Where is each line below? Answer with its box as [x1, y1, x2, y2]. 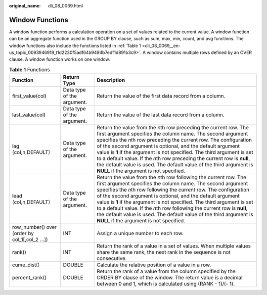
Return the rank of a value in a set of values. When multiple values [96, 243, 251, 249]
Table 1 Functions [9, 66, 50, 73]
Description [96, 77, 125, 84]
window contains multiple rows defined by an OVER [146, 49, 252, 55]
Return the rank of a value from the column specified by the [96, 268, 236, 275]
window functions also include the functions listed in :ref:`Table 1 [9, 43, 141, 49]
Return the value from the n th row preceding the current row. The [96, 124, 249, 131]
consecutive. [96, 255, 127, 262]
